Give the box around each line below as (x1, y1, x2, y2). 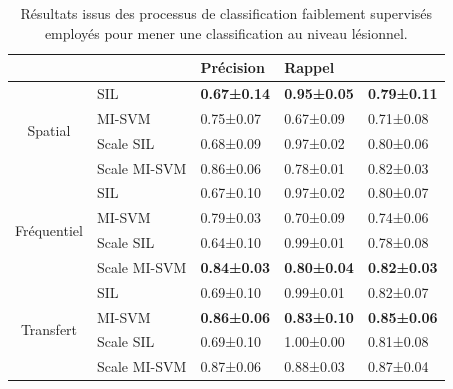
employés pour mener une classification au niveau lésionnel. (44, 22, 408, 43)
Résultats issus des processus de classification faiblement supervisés (20, 3, 433, 23)
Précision (200, 57, 265, 78)
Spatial (27, 120, 71, 141)
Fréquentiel (15, 219, 83, 240)
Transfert (20, 319, 78, 340)
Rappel (284, 57, 335, 78)
